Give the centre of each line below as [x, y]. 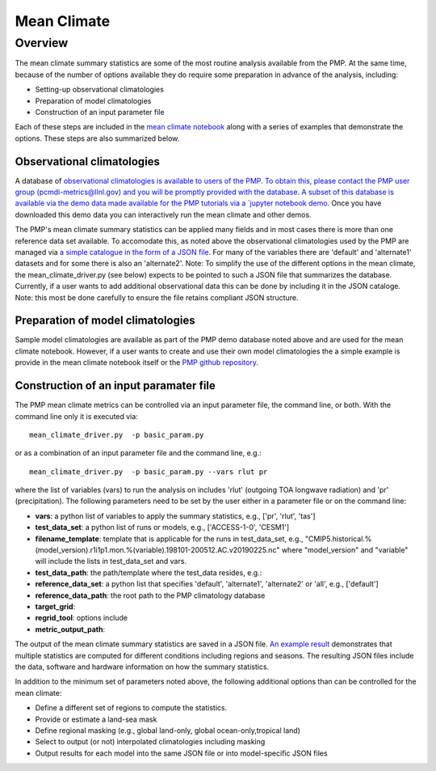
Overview [42, 43]
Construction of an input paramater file [115, 385]
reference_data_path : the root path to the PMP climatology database [150, 595]
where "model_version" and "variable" [345, 550]
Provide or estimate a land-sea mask [96, 719]
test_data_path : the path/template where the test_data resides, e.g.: [149, 572]
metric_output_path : [70, 629]
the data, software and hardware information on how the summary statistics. [142, 667]
